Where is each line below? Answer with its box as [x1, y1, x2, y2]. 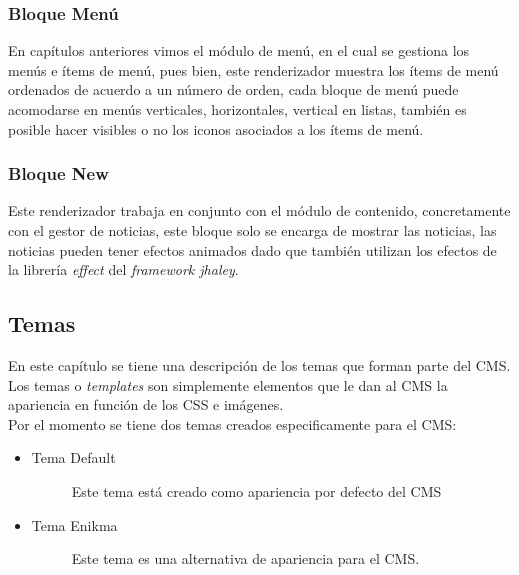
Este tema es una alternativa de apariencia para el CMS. [71, 548, 420, 569]
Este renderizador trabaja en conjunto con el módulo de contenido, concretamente [8, 200, 511, 221]
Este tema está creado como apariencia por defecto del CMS [71, 480, 442, 501]
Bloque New [8, 161, 109, 186]
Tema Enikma [31, 514, 118, 535]
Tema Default [31, 447, 116, 468]
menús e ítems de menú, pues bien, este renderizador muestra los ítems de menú [8, 59, 499, 80]
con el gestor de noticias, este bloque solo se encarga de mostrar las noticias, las [8, 220, 497, 240]
